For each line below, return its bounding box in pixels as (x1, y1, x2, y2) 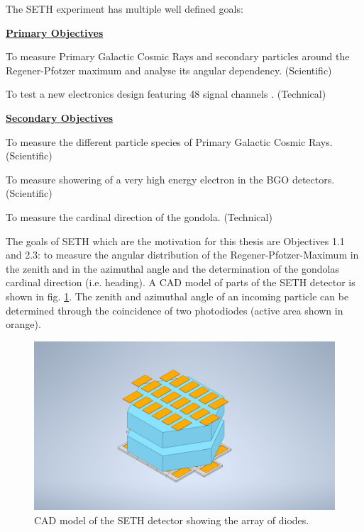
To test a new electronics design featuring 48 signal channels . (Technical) (6, 86, 326, 101)
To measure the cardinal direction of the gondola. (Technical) (6, 209, 272, 224)
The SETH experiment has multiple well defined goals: (6, 1, 243, 16)
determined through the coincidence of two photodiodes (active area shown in (6, 302, 343, 317)
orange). (6, 317, 41, 332)
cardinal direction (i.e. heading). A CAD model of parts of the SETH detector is (6, 275, 355, 290)
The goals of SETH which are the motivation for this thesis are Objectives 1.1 (6, 233, 345, 248)
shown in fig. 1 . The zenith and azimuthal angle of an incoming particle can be (6, 288, 349, 303)
